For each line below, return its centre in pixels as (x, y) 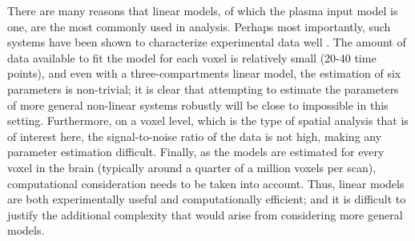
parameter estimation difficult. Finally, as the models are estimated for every (196, 152)
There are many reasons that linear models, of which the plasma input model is (203, 10)
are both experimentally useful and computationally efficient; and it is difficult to (207, 199)
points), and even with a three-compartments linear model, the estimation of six (204, 73)
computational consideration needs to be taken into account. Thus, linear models (206, 183)
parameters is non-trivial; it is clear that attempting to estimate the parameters (203, 88)
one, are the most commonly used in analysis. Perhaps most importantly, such (199, 26)
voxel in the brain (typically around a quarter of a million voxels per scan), (192, 167)
